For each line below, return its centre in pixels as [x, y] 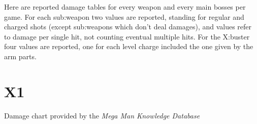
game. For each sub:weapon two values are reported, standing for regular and [124, 16]
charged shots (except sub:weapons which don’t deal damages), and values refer [128, 27]
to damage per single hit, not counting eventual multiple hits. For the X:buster [127, 36]
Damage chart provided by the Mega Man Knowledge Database [102, 115]
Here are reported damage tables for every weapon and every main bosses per [125, 7]
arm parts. [20, 56]
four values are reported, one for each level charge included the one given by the [129, 46]
